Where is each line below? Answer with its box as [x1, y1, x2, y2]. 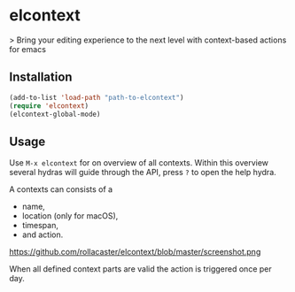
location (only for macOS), [21, 211, 119, 221]
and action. [21, 229, 64, 240]
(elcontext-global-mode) [9, 110, 101, 119]
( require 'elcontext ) [9, 101, 89, 111]
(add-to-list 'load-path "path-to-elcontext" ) [9, 93, 184, 102]
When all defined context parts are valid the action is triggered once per [9, 264, 272, 274]
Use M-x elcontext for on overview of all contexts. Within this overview [9, 158, 268, 168]
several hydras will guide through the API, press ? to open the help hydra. [9, 167, 276, 178]
